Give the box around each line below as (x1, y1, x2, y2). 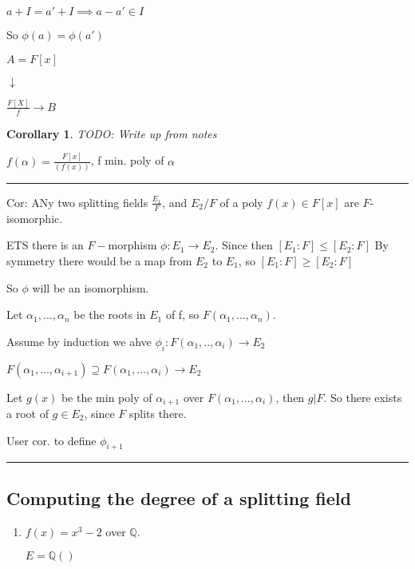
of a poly (219, 193, 263, 210)
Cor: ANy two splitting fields (6, 193, 148, 210)
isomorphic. (6, 209, 63, 226)
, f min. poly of (90, 152, 164, 169)
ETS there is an (6, 237, 84, 253)
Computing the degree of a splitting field (6, 485, 351, 510)
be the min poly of (61, 388, 152, 405)
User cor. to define (6, 432, 97, 448)
